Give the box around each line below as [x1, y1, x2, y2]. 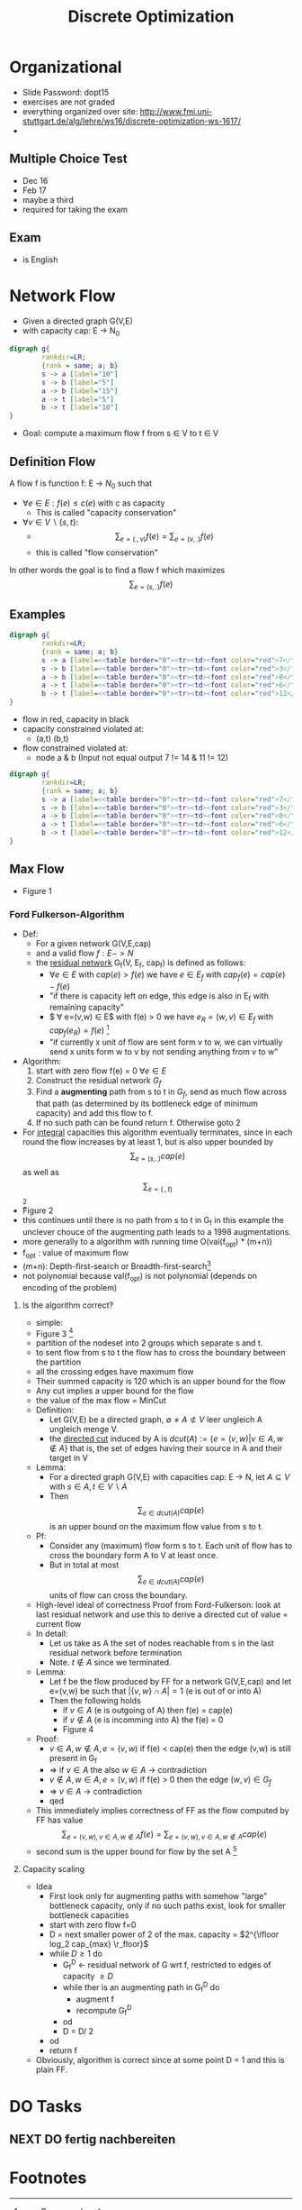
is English [22, 254, 58, 265]
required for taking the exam [22, 204, 129, 215]
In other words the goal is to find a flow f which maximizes [9, 564, 226, 575]
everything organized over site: [22, 105, 138, 116]
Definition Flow [9, 453, 96, 470]
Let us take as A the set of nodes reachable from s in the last [49, 1638, 274, 1648]
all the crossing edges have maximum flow [35, 1366, 195, 1377]
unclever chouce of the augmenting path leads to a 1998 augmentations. [22, 1226, 292, 1237]
